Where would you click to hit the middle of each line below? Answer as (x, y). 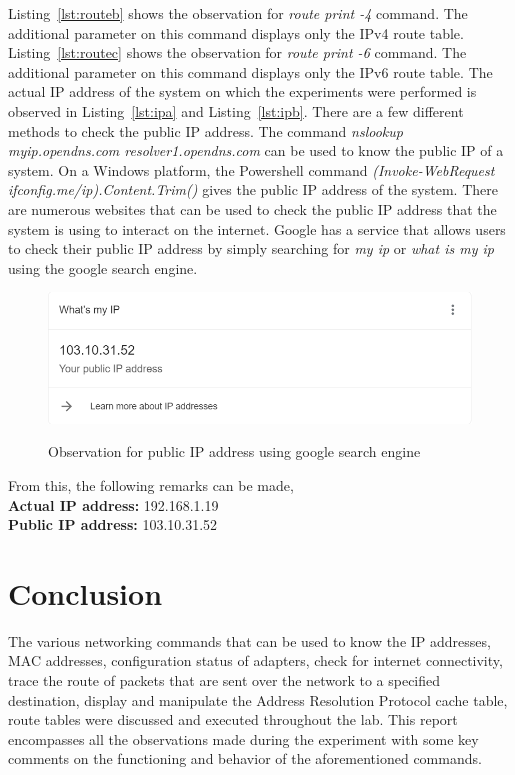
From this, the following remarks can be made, (151, 484)
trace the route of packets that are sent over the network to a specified (224, 680)
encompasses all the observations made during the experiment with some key (243, 738)
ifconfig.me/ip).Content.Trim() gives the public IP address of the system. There (253, 189)
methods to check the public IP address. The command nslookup (205, 130)
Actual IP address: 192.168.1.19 (113, 504)
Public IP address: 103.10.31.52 (113, 524)
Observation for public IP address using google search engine (234, 451)
